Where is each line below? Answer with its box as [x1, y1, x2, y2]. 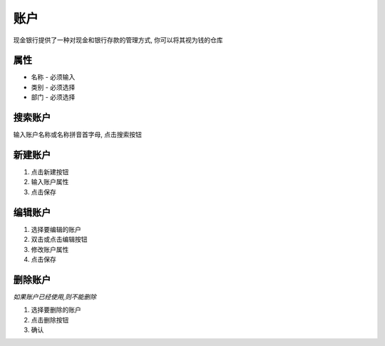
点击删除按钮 [31, 315, 69, 324]
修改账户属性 [31, 245, 69, 253]
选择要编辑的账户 [31, 225, 81, 233]
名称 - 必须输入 [31, 73, 76, 81]
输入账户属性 [31, 178, 69, 186]
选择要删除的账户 [31, 305, 81, 314]
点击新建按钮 [31, 168, 69, 176]
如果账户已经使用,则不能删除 [13, 292, 97, 301]
